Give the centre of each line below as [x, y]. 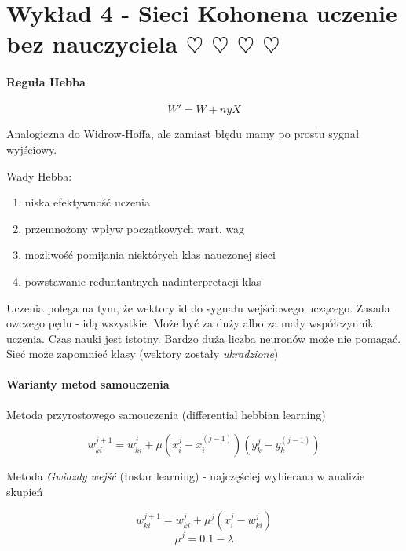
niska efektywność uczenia [87, 202]
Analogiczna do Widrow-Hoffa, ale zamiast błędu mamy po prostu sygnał [183, 134]
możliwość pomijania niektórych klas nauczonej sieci [150, 255]
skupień [25, 491]
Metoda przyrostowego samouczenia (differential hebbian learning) [166, 414]
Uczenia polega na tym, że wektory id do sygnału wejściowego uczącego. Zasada [198, 307]
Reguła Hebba [46, 82]
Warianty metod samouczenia [88, 384]
